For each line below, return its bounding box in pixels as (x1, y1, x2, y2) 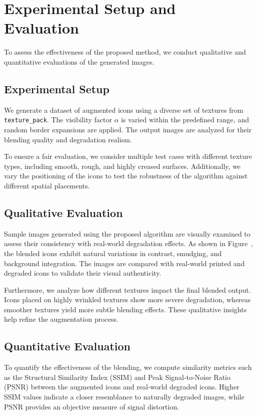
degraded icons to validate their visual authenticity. (4, 268, 161, 278)
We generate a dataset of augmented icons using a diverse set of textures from (4, 104, 243, 115)
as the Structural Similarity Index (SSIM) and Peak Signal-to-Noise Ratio (4, 371, 230, 382)
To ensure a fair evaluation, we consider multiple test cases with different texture (4, 151, 252, 161)
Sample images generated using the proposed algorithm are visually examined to (4, 228, 250, 239)
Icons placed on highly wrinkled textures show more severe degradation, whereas (4, 294, 251, 305)
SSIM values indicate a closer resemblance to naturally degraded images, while (4, 391, 244, 402)
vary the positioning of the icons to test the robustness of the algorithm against (4, 170, 248, 181)
